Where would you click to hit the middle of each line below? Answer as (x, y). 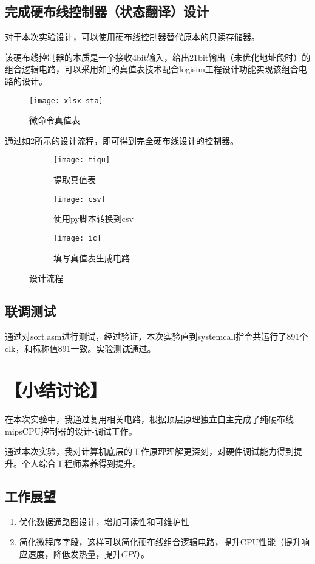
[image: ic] (77, 238)
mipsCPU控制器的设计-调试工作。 (71, 431)
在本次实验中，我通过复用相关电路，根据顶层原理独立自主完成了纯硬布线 (149, 419)
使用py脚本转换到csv (93, 218)
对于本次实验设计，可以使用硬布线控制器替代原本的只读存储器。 (132, 37)
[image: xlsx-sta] (66, 101)
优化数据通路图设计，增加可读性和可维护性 (104, 521)
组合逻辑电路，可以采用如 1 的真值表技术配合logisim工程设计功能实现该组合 (152, 69)
